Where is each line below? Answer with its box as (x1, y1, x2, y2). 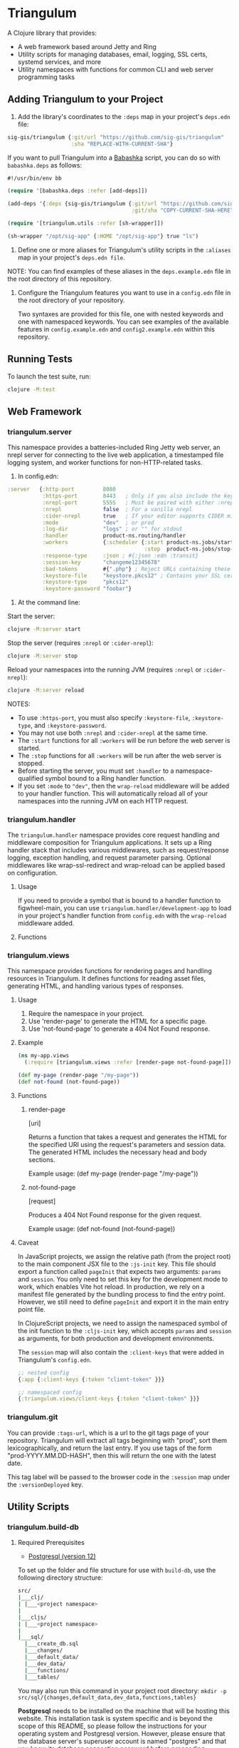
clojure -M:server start (7, 626, 81, 633)
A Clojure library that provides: (7, 29, 97, 37)
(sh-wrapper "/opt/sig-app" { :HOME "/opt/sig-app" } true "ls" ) (7, 232, 199, 240)
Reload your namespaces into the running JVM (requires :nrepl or (7, 665, 202, 674)
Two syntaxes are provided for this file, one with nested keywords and (17, 309, 224, 318)
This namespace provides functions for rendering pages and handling (7, 967, 212, 975)
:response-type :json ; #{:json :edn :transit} (42, 552, 199, 559)
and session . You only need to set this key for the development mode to (17, 1275, 228, 1283)
